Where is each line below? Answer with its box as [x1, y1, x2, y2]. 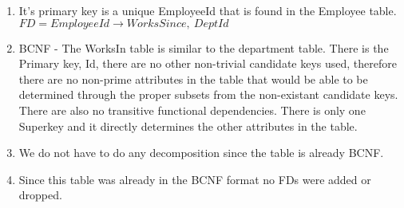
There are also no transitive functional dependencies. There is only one [18, 101, 366, 118]
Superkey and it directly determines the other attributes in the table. [18, 117, 358, 134]
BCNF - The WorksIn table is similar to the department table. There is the [18, 39, 389, 56]
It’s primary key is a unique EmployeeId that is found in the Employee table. [18, 2, 397, 18]
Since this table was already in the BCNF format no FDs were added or [18, 171, 371, 187]
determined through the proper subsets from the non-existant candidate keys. [18, 86, 398, 103]
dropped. [18, 186, 62, 203]
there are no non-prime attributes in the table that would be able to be [18, 70, 368, 87]
